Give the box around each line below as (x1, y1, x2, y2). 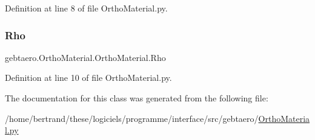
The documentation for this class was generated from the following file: (5, 92, 268, 104)
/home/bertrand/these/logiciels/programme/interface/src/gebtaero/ (5, 112, 259, 124)
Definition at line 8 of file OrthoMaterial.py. (5, 2, 168, 14)
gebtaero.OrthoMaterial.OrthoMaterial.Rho (5, 51, 166, 63)
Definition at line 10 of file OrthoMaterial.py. (5, 71, 172, 84)
